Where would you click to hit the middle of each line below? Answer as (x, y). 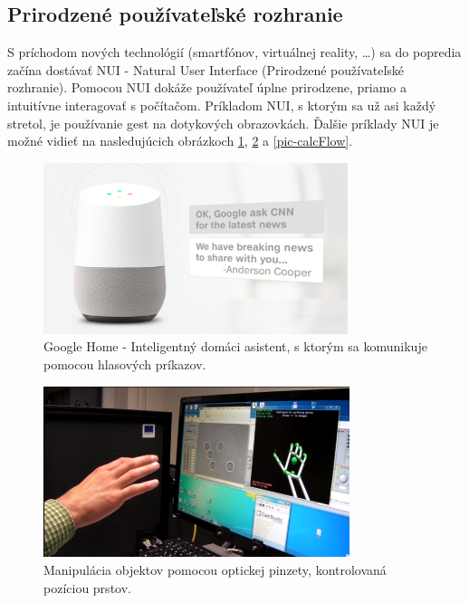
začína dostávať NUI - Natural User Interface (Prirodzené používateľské (206, 69)
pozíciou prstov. (87, 587)
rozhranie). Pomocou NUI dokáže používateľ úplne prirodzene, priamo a (207, 87)
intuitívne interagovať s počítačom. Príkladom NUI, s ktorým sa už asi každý (222, 105)
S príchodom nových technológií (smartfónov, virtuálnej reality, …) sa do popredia (234, 52)
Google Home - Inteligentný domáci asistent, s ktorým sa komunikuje (235, 346)
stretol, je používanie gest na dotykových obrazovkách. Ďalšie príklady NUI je (223, 123)
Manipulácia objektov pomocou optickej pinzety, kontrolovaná (215, 570)
